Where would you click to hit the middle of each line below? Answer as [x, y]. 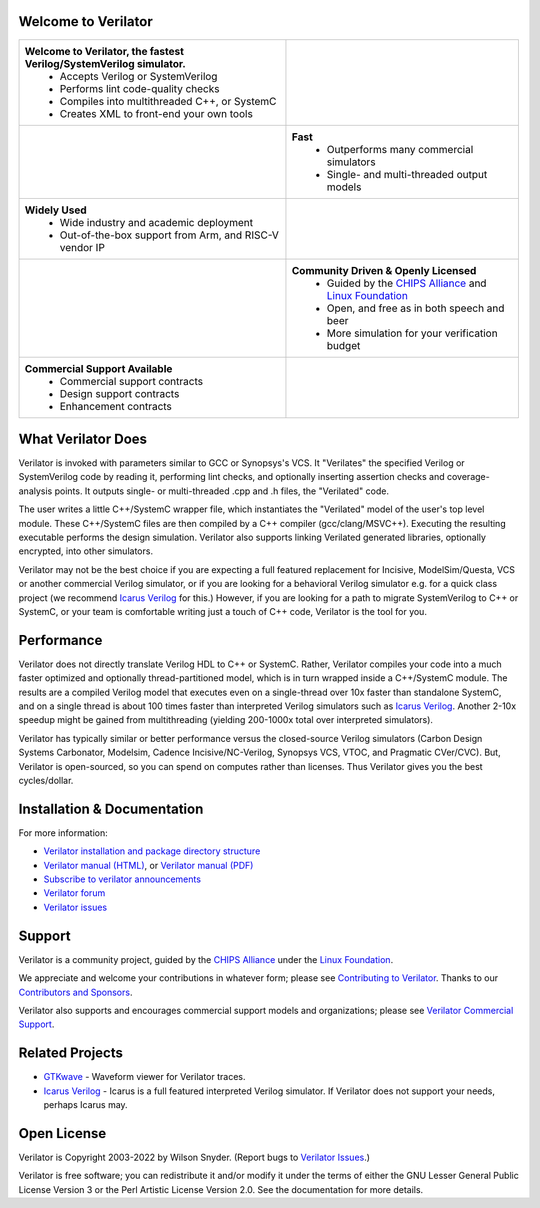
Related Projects [71, 1053]
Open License [62, 1133]
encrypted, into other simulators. [86, 551]
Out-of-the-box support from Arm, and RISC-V [169, 235]
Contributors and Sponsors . [75, 992]
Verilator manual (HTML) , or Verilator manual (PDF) [148, 865]
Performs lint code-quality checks [139, 88]
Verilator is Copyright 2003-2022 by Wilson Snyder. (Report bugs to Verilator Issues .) [194, 1157]
